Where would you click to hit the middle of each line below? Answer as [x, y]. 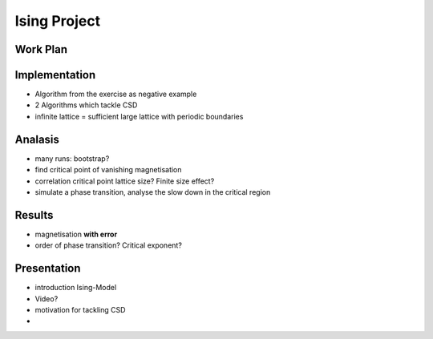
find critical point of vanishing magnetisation [108, 170]
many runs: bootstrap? [72, 158]
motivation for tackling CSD [80, 309]
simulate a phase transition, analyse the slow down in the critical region [153, 192]
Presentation [48, 268]
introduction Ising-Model [76, 288]
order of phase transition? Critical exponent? [108, 245]
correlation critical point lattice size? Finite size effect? [125, 181]
